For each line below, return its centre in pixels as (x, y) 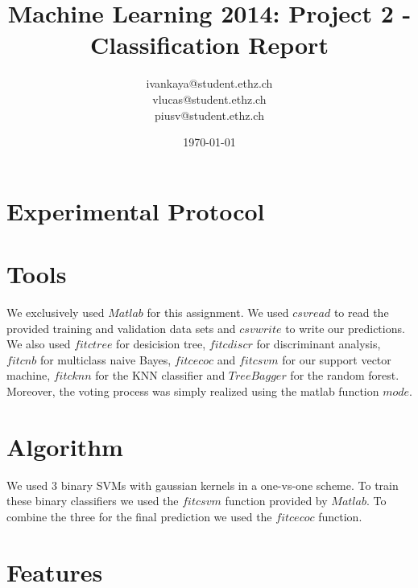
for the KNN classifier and (160, 375)
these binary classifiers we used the (93, 501)
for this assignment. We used (218, 312)
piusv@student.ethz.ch (209, 115)
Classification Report (209, 45)
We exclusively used (56, 312)
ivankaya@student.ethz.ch (209, 83)
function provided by (276, 501)
